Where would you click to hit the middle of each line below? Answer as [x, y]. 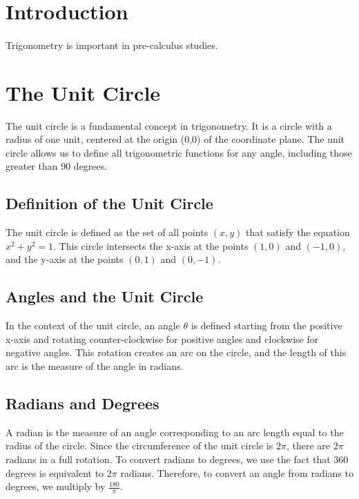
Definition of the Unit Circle [109, 203]
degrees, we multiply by [56, 486]
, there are [308, 446]
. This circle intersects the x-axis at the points [151, 245]
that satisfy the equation [298, 232]
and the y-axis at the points [65, 259]
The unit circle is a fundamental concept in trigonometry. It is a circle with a [169, 125]
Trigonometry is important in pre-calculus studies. [112, 45]
